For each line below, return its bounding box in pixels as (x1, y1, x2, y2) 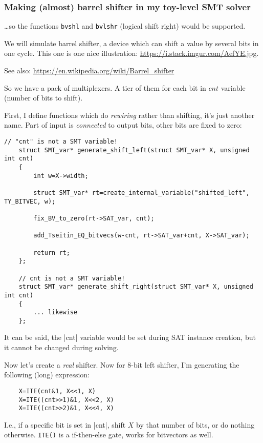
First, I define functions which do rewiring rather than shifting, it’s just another (4, 109, 255, 120)
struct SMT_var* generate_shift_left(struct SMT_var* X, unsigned (18, 146, 250, 154)
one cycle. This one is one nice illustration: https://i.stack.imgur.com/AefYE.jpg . (4, 48, 259, 58)
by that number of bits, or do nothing (136, 419, 255, 430)
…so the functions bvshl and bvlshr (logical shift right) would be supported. (4, 21, 246, 31)
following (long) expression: (4, 369, 90, 380)
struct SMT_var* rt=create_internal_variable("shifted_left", (33, 189, 250, 196)
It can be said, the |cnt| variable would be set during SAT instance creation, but (4, 332, 256, 343)
